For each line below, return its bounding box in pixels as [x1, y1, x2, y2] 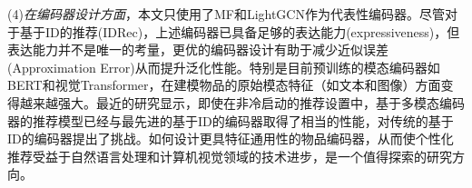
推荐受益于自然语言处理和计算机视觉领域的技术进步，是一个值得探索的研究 [7, 146, 452, 165]
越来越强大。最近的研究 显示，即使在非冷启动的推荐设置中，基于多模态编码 [19, 93, 465, 112]
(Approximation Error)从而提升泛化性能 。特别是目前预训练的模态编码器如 [7, 57, 440, 76]
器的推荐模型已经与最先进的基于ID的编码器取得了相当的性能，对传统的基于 [7, 111, 454, 130]
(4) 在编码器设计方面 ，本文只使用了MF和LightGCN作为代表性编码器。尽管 [7, 5, 445, 23]
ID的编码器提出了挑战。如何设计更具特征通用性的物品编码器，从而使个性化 [7, 129, 454, 148]
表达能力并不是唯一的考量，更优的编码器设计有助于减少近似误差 [7, 40, 388, 59]
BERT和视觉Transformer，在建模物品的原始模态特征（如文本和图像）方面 [7, 75, 441, 94]
